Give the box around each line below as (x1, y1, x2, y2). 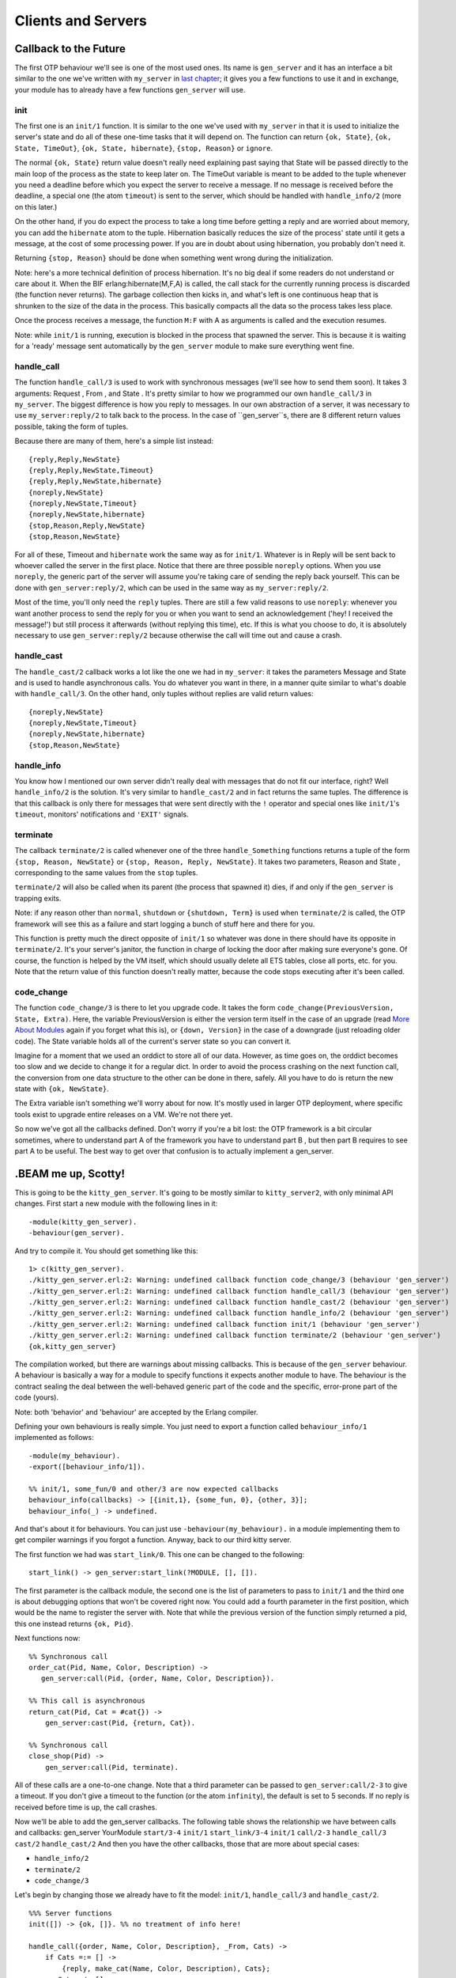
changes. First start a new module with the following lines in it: (14, 1199, 218, 1208)
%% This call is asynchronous (28, 1696, 146, 1705)
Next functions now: (14, 1634, 81, 1643)
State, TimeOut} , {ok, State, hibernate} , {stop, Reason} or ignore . (14, 143, 273, 153)
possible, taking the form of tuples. (14, 422, 129, 431)
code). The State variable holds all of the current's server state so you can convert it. (14, 1036, 292, 1046)
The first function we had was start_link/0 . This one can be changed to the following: (14, 1549, 305, 1559)
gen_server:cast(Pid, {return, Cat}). (44, 1718, 196, 1727)
